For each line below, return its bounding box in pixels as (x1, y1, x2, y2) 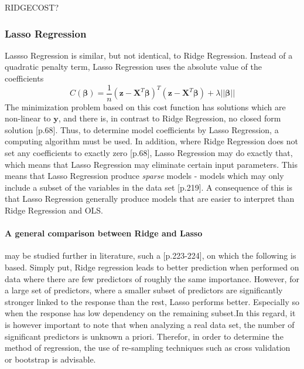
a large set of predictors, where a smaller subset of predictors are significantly (5, 284, 283, 296)
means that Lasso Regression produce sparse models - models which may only (5, 170, 284, 182)
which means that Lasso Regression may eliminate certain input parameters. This (5, 158, 298, 170)
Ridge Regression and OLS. (5, 204, 103, 216)
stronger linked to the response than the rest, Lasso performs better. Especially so (5, 295, 300, 307)
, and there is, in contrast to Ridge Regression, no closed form (58, 112, 281, 124)
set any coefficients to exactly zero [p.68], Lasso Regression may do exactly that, (5, 147, 293, 159)
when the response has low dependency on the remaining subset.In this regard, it (5, 307, 296, 319)
